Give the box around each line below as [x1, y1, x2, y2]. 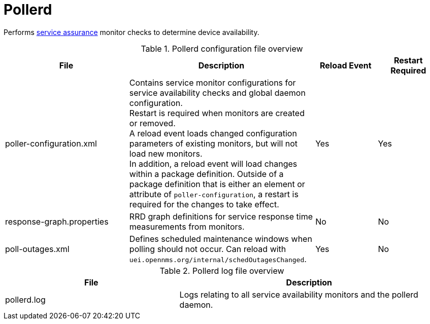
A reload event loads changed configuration [129, 128, 297, 138]
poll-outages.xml [5, 243, 70, 254]
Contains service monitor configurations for [129, 77, 296, 88]
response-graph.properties [5, 216, 109, 227]
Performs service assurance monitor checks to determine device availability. [4, 27, 259, 37]
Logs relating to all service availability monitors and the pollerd [179, 289, 418, 300]
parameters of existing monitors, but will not [129, 138, 298, 149]
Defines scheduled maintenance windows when [129, 233, 312, 244]
